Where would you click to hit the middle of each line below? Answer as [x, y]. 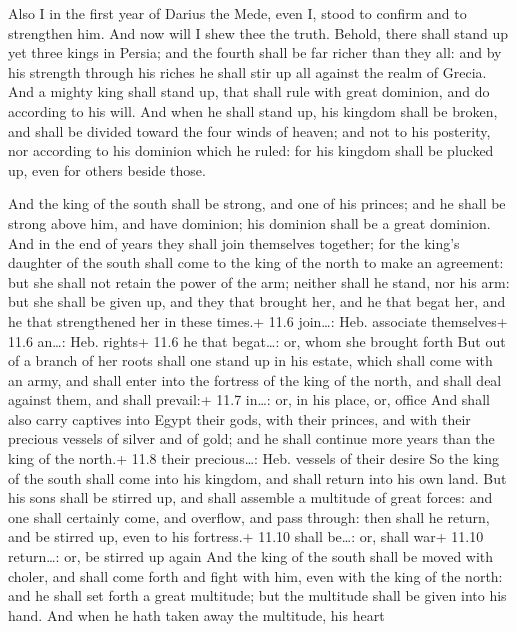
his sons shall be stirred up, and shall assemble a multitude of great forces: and [250, 497]
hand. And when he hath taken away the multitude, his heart [196, 614]
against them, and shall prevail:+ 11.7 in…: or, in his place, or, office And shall [249, 399]
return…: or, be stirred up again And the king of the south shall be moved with [251, 556]
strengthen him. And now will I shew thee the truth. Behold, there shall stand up [258, 32]
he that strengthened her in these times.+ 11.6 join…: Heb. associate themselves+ [258, 320]
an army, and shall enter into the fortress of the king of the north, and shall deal [255, 379]
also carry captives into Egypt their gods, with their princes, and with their [239, 418]
